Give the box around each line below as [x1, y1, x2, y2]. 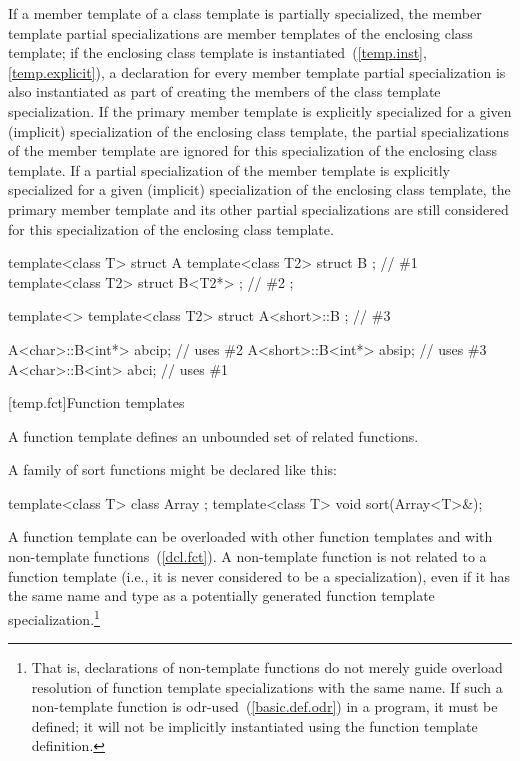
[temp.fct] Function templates [8, 392, 185, 413]
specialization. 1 [8, 605, 100, 629]
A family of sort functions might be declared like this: [8, 459, 337, 480]
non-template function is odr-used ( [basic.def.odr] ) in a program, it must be [31, 696, 498, 717]
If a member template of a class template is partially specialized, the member [8, 3, 482, 23]
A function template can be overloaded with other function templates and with [8, 526, 493, 547]
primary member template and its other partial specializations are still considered [8, 198, 509, 219]
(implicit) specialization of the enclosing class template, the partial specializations [8, 120, 509, 141]
